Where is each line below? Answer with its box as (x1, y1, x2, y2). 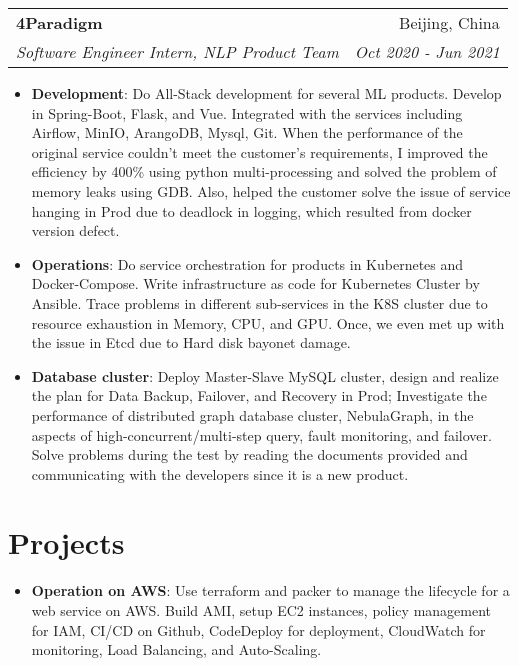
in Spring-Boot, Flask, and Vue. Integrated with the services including (31, 102, 463, 123)
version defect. (31, 220, 120, 241)
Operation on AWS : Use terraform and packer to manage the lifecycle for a (31, 580, 510, 601)
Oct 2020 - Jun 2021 (354, 40, 500, 63)
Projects (8, 522, 125, 563)
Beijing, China (399, 11, 500, 34)
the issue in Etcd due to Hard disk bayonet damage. (31, 332, 351, 353)
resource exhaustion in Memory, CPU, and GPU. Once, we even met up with (31, 312, 505, 333)
